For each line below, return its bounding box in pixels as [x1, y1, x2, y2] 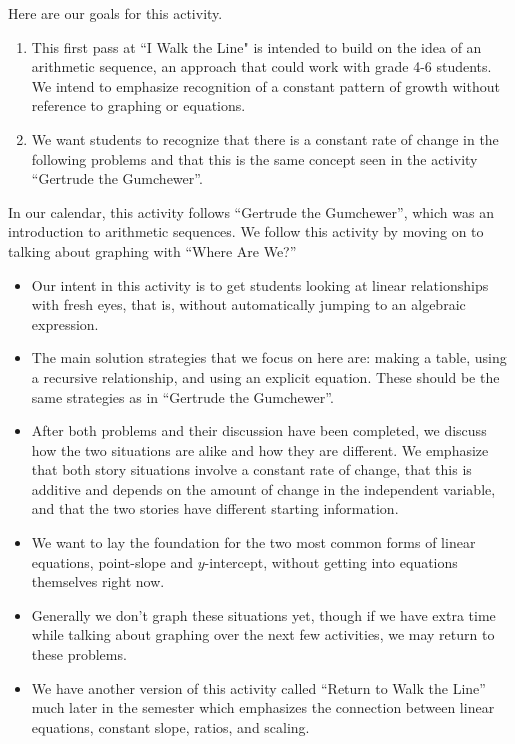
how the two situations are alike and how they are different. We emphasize [31, 439, 489, 460]
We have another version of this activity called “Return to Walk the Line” [31, 677, 486, 698]
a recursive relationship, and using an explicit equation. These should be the [31, 366, 500, 387]
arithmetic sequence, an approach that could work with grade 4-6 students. [31, 56, 492, 77]
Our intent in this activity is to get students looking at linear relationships [31, 274, 489, 295]
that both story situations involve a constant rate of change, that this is [31, 459, 472, 480]
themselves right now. [31, 571, 165, 592]
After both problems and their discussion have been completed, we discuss [31, 420, 487, 441]
